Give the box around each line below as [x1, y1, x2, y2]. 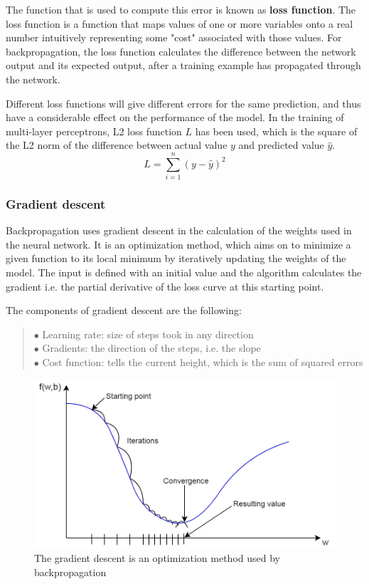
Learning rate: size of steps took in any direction [42, 326, 254, 341]
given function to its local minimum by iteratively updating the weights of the [6, 251, 346, 266]
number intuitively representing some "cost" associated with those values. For [6, 30, 342, 45]
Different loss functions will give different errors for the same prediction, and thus [6, 95, 361, 110]
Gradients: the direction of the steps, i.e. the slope [42, 340, 261, 355]
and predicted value [238, 137, 324, 152]
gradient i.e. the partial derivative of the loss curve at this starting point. [6, 278, 324, 293]
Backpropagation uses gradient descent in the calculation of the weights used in [6, 223, 352, 238]
